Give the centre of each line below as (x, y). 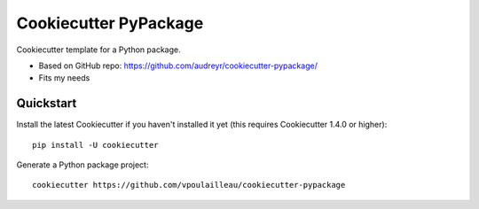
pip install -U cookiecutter (95, 145)
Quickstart (47, 103)
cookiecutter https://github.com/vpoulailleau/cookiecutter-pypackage (189, 185)
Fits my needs (64, 78)
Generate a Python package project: (82, 165)
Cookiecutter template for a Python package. (98, 50)
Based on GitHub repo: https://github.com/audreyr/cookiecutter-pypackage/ (178, 66)
